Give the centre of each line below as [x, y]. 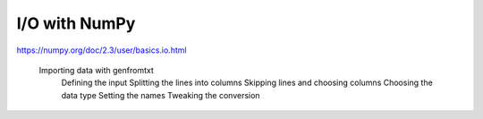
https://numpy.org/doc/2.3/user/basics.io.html [102, 50]
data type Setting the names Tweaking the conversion [161, 95]
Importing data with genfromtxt [96, 70]
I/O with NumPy [76, 23]
